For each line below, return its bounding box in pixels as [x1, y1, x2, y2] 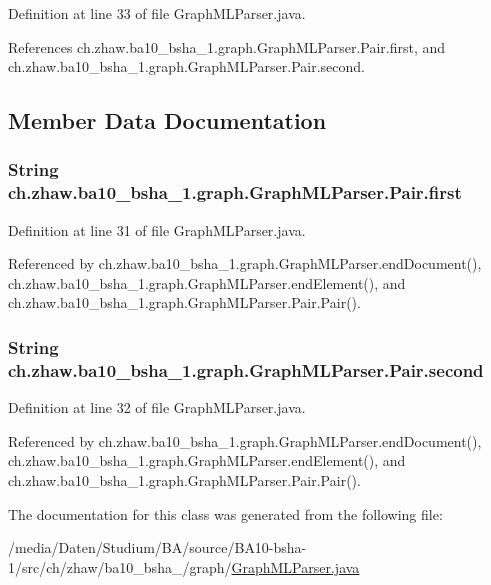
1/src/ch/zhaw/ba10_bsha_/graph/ [8, 556, 232, 577]
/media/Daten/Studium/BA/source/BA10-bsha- [8, 537, 307, 558]
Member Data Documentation [8, 105, 327, 136]
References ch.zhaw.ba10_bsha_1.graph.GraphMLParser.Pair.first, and [8, 36, 446, 57]
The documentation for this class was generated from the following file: [8, 503, 443, 524]
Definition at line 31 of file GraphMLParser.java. [8, 219, 306, 240]
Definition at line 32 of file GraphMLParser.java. [8, 397, 306, 418]
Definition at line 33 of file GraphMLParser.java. [8, 3, 306, 23]
